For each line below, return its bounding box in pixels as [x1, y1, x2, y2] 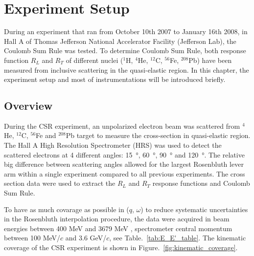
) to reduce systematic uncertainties [140, 204, 248, 214]
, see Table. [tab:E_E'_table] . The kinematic [109, 233, 246, 243]
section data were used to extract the [4, 178, 115, 188]
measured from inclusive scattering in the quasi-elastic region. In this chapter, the [4, 64, 249, 75]
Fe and [36, 130, 56, 140]
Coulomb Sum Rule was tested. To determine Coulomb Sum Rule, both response [4, 45, 246, 56]
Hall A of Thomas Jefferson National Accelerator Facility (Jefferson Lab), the [4, 36, 236, 46]
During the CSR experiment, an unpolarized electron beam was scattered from [4, 120, 240, 131]
